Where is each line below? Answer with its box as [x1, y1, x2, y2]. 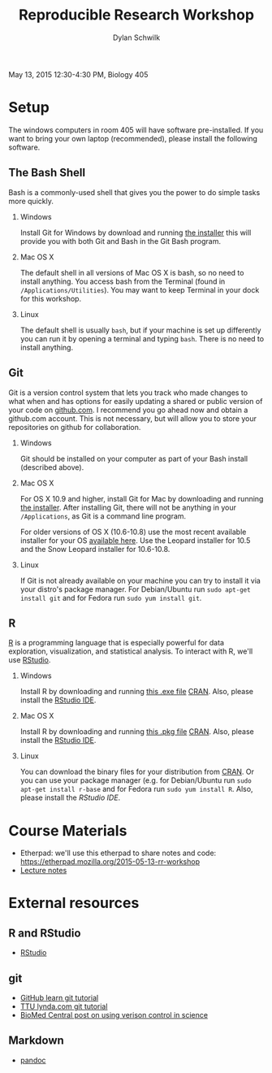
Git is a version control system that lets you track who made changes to [8, 388, 248, 397]
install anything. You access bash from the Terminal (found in [19, 276, 226, 286]
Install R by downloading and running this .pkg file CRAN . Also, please [19, 727, 254, 736]
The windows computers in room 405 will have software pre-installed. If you [8, 124, 264, 135]
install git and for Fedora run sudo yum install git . [19, 593, 202, 602]
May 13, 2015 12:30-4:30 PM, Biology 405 [8, 69, 149, 79]
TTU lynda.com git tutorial [19, 1001, 108, 1011]
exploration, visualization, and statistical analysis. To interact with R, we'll [8, 646, 253, 656]
